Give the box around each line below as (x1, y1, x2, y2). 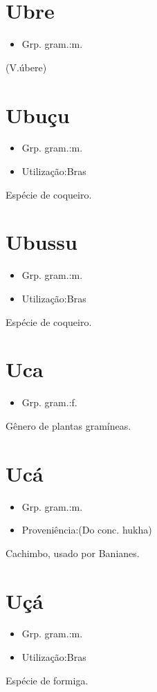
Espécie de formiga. (6, 673, 89, 687)
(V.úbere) (6, 60, 47, 74)
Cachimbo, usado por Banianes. (6, 545, 140, 560)
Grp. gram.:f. (21, 395, 77, 410)
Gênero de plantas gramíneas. (6, 418, 131, 432)
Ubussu (6, 228, 77, 256)
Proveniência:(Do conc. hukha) (21, 522, 152, 537)
